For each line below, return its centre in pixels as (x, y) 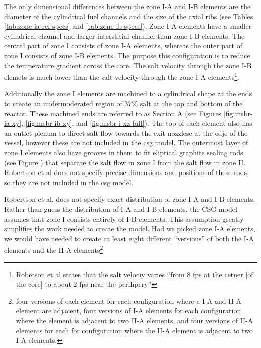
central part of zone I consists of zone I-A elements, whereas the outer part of (123, 45)
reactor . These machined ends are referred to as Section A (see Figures (113, 113)
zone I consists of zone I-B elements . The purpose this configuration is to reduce (127, 55)
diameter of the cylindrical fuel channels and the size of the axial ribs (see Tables (129, 16)
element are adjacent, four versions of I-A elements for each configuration (128, 311)
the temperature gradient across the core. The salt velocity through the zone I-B (128, 65)
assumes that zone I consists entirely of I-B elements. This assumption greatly (124, 218)
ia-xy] (13, 123)
